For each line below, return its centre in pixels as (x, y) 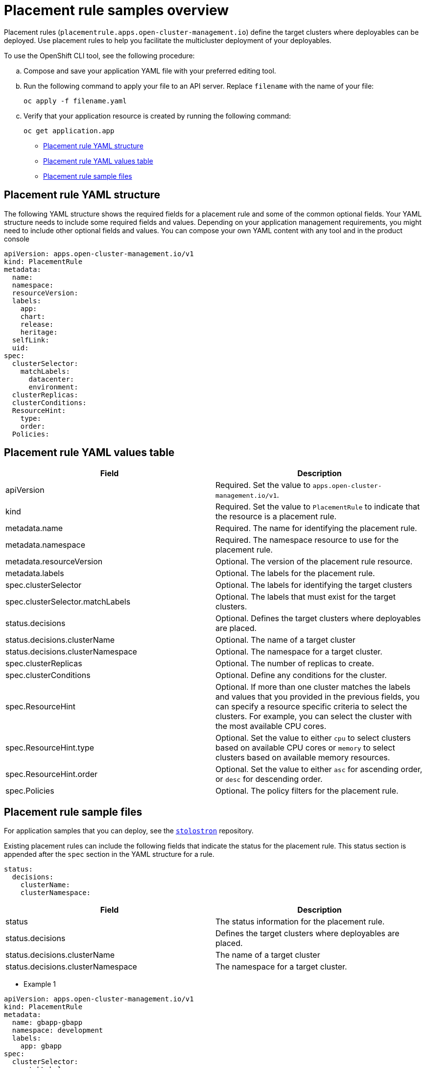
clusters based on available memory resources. (303, 758)
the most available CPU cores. (271, 726)
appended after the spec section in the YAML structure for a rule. (109, 854)
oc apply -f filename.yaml (75, 101)
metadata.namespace (45, 545)
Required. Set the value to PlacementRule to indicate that (318, 507)
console (17, 239)
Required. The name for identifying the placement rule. (316, 528)
